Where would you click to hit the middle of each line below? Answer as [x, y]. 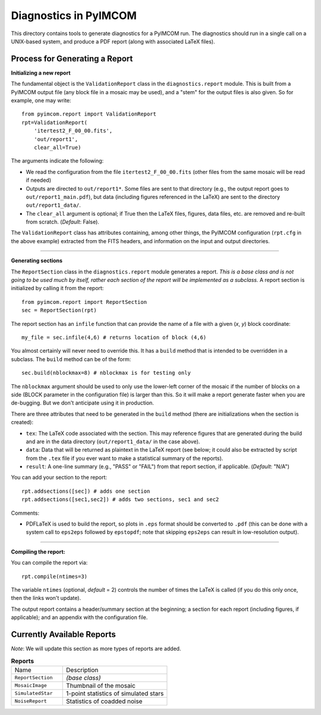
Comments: [25, 513]
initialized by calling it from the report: [57, 288]
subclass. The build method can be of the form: [71, 359]
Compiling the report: [38, 552]
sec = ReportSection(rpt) [59, 310]
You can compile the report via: [49, 562]
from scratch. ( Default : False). [62, 222]
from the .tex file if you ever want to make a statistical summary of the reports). [125, 458]
